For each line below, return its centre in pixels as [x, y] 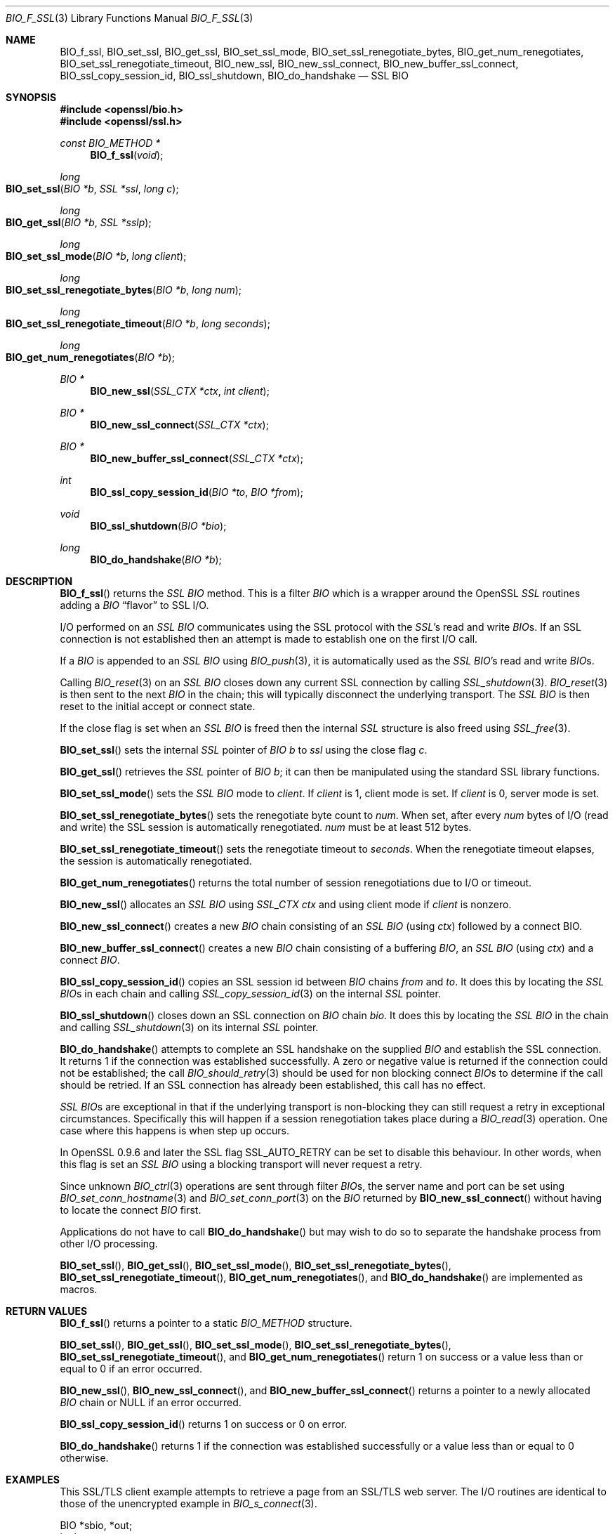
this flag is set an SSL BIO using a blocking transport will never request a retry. [241, 1164]
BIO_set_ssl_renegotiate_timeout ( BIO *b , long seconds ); [138, 323]
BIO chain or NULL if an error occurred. [151, 1402]
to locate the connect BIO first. [131, 1210]
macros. [79, 1289]
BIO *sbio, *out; [96, 1525]
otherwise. [84, 1458]
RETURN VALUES [47, 1311]
